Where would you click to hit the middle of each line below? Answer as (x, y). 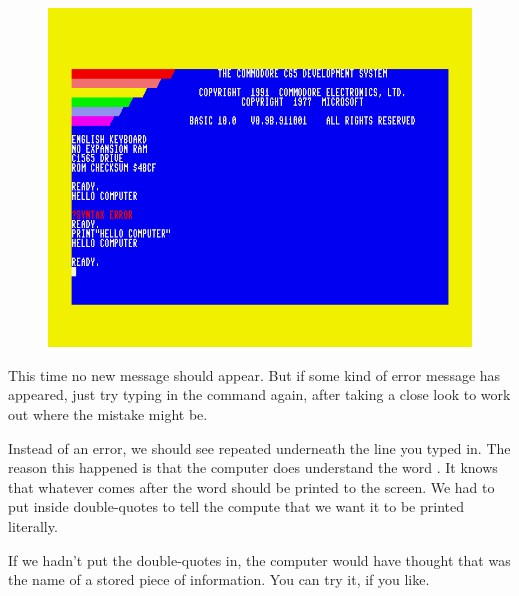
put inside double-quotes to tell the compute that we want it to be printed (236, 506)
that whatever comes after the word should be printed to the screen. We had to (251, 486)
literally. (33, 525)
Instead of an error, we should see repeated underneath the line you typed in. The (259, 447)
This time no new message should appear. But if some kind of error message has (254, 374)
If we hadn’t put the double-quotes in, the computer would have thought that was (259, 559)
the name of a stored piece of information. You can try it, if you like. (219, 579)
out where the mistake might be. (108, 413)
